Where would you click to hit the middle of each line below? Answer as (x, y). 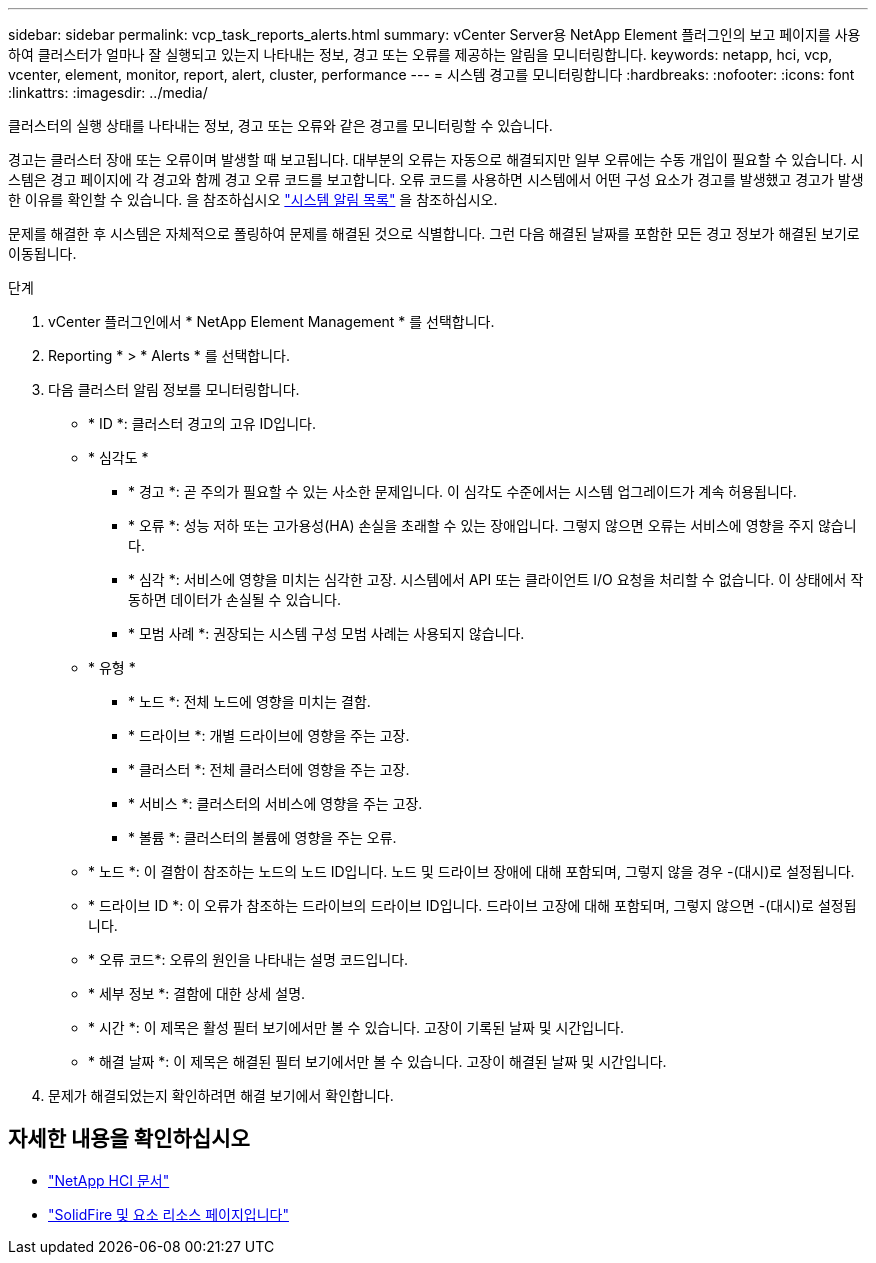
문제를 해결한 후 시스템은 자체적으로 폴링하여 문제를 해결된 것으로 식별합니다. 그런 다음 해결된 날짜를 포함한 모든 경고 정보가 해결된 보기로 (434, 233)
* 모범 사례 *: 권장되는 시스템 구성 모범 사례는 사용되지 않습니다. (326, 633)
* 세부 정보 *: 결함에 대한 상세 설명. (197, 993)
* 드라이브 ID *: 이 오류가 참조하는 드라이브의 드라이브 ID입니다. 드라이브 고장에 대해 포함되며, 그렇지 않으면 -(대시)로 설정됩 (472, 905)
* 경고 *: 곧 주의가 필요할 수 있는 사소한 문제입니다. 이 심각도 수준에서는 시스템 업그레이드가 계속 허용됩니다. (462, 491)
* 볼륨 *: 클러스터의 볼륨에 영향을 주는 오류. (262, 837)
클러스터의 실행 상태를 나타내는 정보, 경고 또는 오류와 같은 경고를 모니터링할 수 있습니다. (280, 125)
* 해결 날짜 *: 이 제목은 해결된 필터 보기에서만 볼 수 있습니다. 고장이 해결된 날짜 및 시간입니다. (377, 1061)
